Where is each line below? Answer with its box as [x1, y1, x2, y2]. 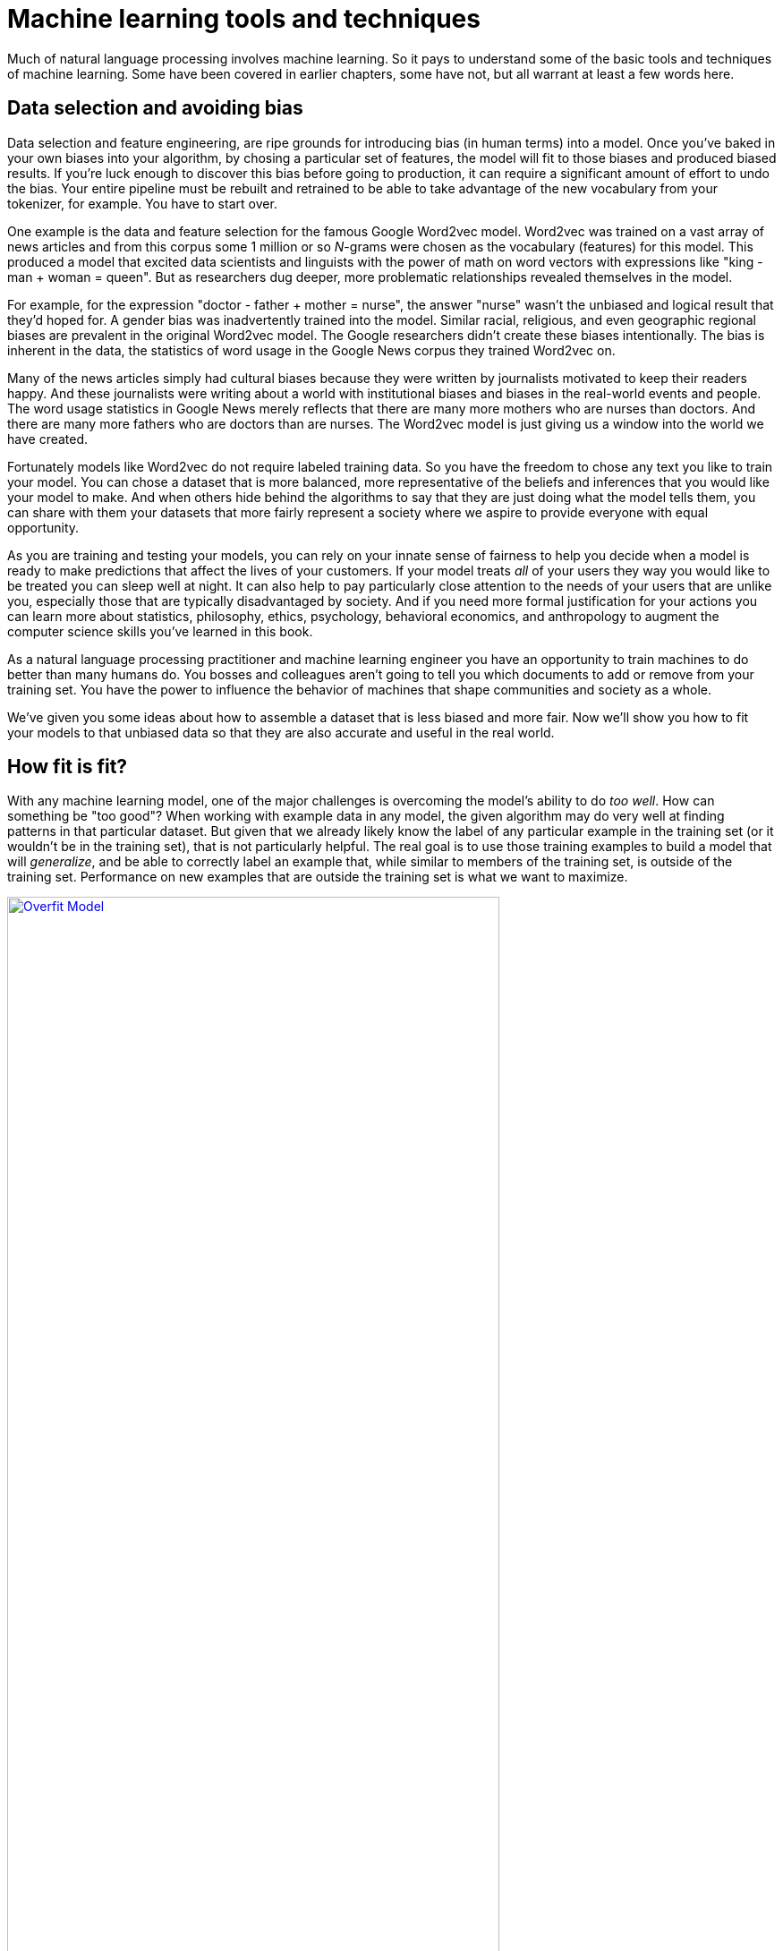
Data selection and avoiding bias [7, 97, 303, 120]
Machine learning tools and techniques [7, 4, 481, 34]
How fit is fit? [7, 755, 128, 779]
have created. [7, 430, 89, 447]
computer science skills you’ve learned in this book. [7, 623, 313, 639]
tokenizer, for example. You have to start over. [7, 195, 277, 211]
